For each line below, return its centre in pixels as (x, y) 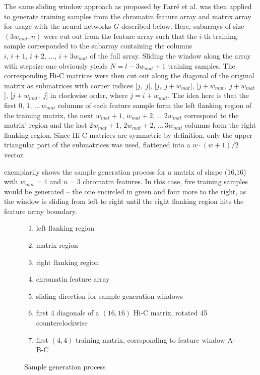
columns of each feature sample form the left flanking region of (154, 105)
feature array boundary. (41, 211)
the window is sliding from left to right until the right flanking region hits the (124, 201)
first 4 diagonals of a (68, 313)
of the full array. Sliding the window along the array (170, 55)
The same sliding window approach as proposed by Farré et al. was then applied (128, 6)
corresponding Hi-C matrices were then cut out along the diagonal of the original (129, 75)
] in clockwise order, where (87, 95)
